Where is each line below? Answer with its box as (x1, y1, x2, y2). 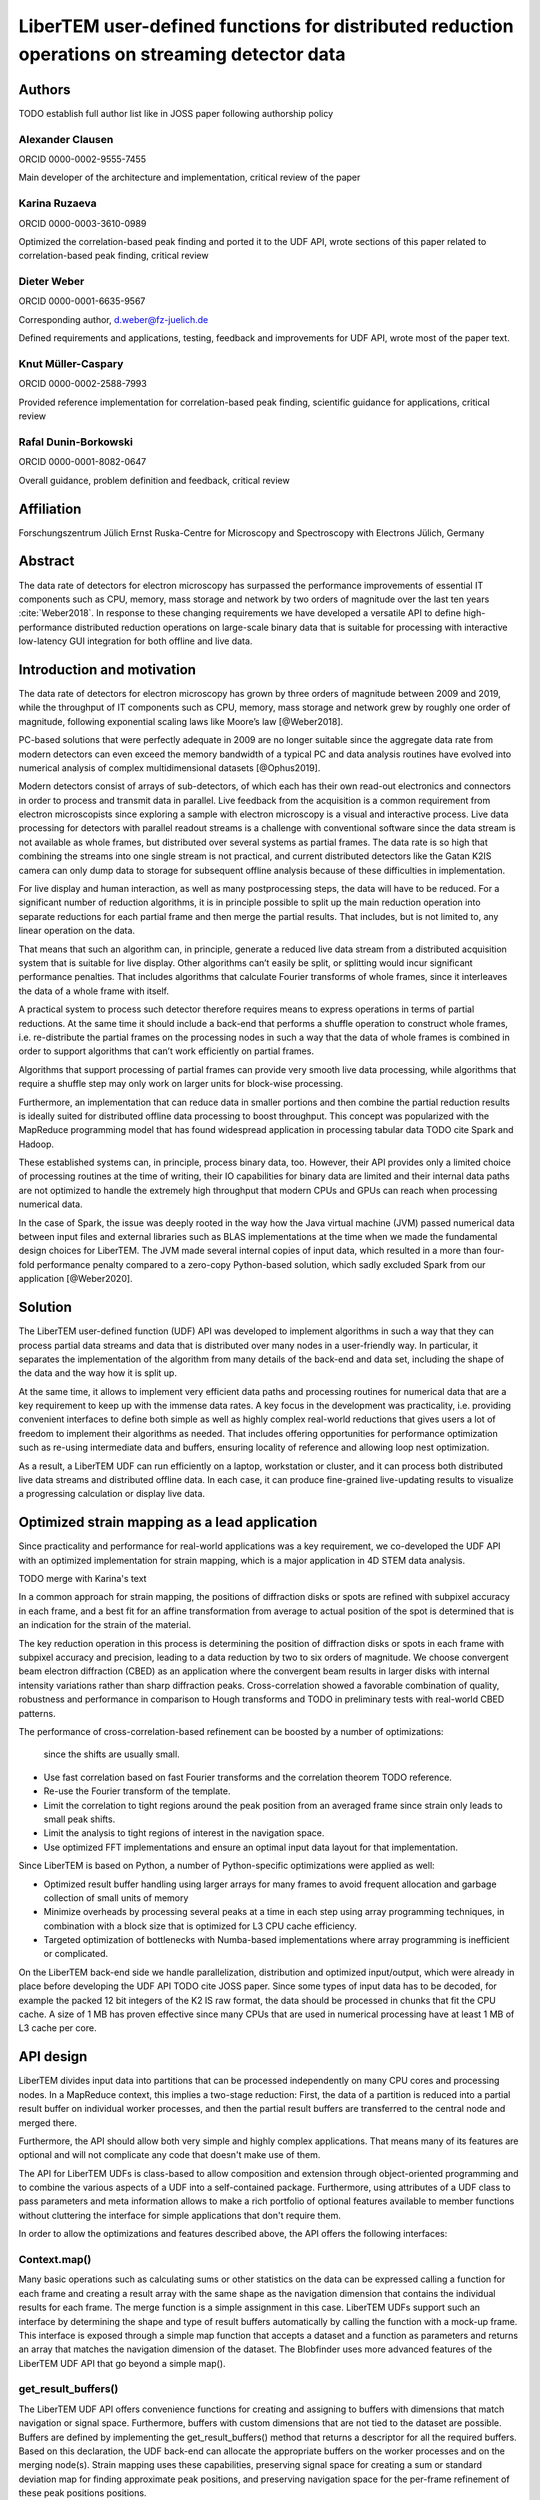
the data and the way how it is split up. (18, 1367, 177, 1379)
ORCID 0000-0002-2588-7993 (18, 378, 147, 390)
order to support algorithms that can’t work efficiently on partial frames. (18, 1045, 315, 1057)
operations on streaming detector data (18, 43, 346, 65)
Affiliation (18, 500, 82, 517)
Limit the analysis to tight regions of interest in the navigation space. (43, 1827, 325, 1839)
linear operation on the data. (18, 925, 135, 937)
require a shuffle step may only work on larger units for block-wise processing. (18, 1078, 344, 1090)
